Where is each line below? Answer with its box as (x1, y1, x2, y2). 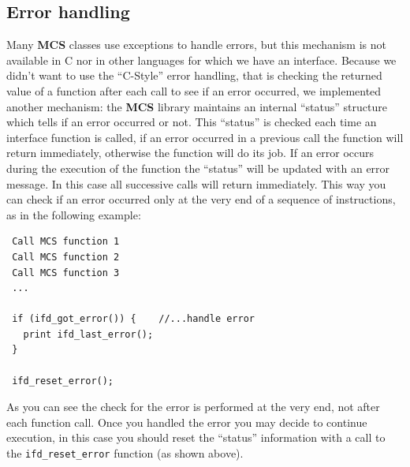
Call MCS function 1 (12, 236, 120, 248)
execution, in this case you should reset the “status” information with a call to (6, 429, 386, 446)
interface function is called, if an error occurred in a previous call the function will (6, 129, 404, 145)
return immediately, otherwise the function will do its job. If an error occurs (6, 144, 375, 161)
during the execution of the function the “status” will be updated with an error (6, 159, 390, 176)
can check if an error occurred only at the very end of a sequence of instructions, (6, 191, 396, 207)
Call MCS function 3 (12, 267, 120, 278)
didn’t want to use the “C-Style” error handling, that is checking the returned (6, 67, 382, 84)
